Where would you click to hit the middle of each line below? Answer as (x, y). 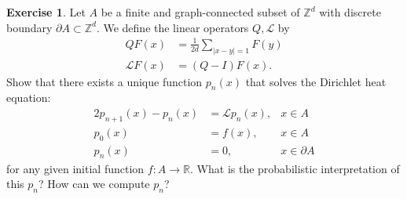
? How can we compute (94, 184)
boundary (29, 27)
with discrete (350, 12)
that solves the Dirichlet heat (316, 81)
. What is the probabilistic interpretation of (295, 168)
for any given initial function (75, 168)
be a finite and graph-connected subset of (200, 12)
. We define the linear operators (172, 27)
